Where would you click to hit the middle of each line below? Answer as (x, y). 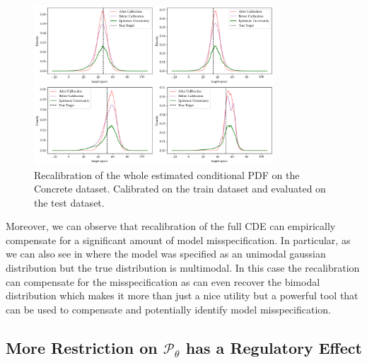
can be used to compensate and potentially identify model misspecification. (168, 309)
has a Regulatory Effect (274, 347)
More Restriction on (82, 347)
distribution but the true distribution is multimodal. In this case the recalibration (183, 268)
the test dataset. (69, 202)
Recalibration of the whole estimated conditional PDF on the (167, 174)
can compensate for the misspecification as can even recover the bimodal (163, 281)
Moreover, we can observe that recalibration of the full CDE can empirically (171, 226)
